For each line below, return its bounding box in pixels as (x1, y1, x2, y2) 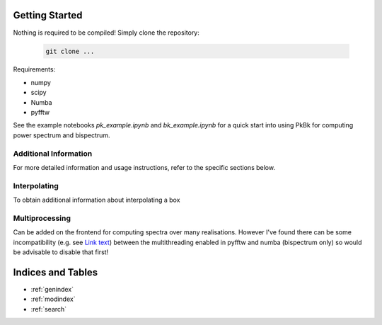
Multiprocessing (13, 213, 71, 223)
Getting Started (13, 9, 83, 21)
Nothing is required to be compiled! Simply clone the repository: (13, 28, 199, 37)
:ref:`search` (30, 304, 67, 313)
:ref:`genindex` (30, 285, 74, 293)
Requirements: (13, 65, 56, 74)
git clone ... (45, 47, 95, 55)
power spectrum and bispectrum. (13, 131, 110, 139)
